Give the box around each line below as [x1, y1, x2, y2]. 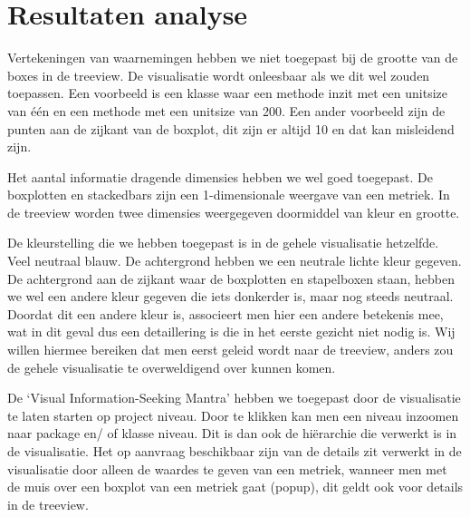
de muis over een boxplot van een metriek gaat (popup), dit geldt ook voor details [7, 477, 464, 496]
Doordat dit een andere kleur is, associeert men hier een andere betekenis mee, [7, 304, 444, 323]
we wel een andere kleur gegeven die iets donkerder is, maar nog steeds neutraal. [7, 287, 454, 306]
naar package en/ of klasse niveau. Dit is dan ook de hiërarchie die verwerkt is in [7, 424, 457, 443]
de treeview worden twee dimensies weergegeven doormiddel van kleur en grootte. [7, 202, 460, 221]
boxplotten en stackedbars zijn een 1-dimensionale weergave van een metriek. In [7, 185, 450, 204]
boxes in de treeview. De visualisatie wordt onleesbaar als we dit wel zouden [7, 65, 430, 84]
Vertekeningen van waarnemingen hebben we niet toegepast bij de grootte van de [7, 48, 458, 67]
